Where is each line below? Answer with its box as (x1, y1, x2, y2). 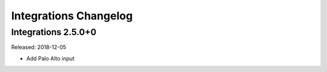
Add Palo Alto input (26, 54, 75, 62)
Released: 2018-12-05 (11, 44, 67, 51)
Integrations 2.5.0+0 (11, 27, 97, 38)
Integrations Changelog (11, 9, 133, 22)
